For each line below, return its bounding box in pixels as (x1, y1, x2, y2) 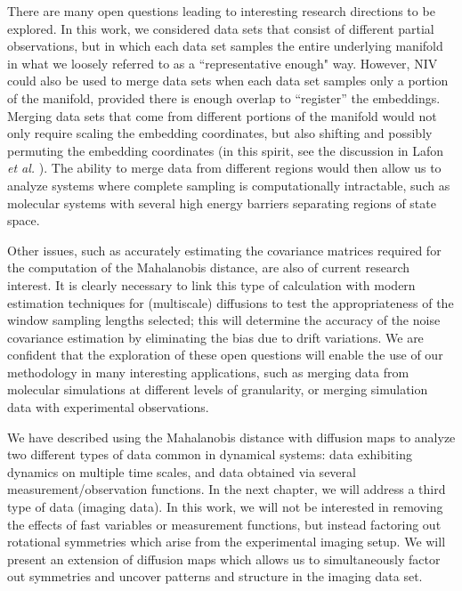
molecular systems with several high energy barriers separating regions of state (7, 193, 436, 212)
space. (7, 211, 40, 230)
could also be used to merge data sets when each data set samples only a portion (7, 71, 449, 90)
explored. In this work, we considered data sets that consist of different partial (7, 19, 434, 37)
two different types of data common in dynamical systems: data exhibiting (7, 445, 412, 464)
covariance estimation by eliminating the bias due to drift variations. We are (7, 328, 424, 346)
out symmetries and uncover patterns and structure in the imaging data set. (7, 567, 423, 586)
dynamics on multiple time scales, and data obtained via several (7, 462, 356, 481)
